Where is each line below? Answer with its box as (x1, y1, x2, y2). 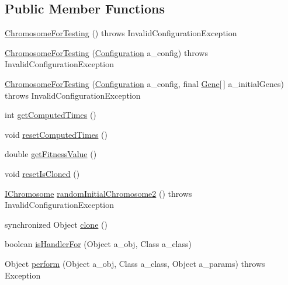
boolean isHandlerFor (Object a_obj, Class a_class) (5, 238, 192, 250)
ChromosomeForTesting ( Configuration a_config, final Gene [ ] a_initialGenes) (5, 77, 284, 89)
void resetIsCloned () (5, 167, 80, 179)
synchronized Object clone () (5, 218, 107, 230)
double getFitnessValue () (5, 148, 97, 160)
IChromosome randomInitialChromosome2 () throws (5, 187, 192, 199)
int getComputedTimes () (5, 109, 96, 121)
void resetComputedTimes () (5, 128, 107, 140)
